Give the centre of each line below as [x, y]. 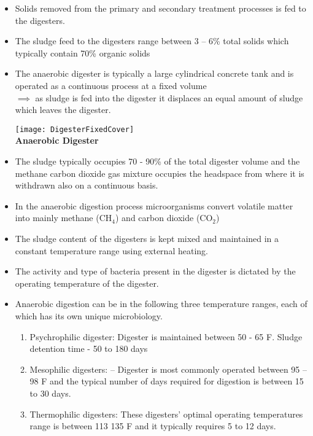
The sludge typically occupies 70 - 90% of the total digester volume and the [157, 161]
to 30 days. [50, 393]
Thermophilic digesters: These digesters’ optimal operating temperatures [166, 414]
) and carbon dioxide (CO [164, 218]
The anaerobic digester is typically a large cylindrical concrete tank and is [154, 73]
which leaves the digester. [63, 110]
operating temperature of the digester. [87, 283]
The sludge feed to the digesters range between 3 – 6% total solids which [152, 41]
